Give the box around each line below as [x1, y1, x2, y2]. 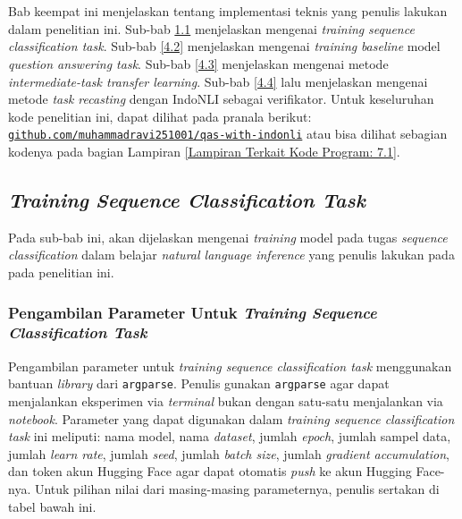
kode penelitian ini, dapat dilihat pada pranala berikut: [8, 106, 312, 125]
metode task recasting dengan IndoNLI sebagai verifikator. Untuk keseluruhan [8, 89, 434, 108]
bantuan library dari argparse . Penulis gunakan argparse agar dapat [8, 374, 390, 393]
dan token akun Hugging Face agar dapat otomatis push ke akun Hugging [8, 462, 412, 481]
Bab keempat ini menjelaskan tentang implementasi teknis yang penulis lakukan [8, 2, 448, 21]
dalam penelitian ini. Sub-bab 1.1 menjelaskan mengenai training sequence [8, 19, 415, 38]
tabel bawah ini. [8, 497, 97, 515]
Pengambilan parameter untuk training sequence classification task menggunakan [8, 356, 452, 375]
